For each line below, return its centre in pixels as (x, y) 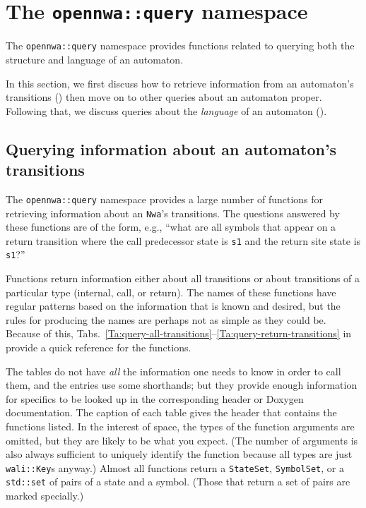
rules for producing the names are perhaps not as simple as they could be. (166, 319)
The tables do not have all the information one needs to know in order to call (173, 371)
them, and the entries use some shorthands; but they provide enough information (182, 385)
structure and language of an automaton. (95, 59)
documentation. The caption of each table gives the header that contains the (171, 412)
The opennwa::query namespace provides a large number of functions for (165, 199)
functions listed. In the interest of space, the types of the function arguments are (180, 427)
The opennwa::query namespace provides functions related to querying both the (180, 46)
